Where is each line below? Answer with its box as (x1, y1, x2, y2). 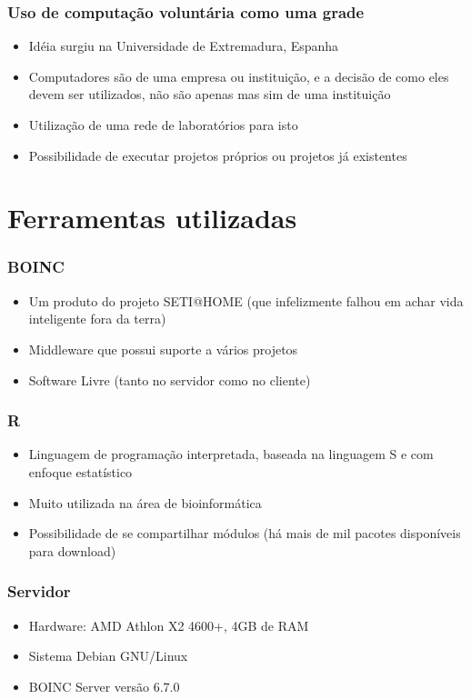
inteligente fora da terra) (28, 309, 166, 328)
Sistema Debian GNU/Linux (28, 646, 188, 665)
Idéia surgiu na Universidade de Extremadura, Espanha (28, 36, 339, 55)
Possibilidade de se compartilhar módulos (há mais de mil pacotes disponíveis (28, 524, 461, 543)
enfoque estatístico (28, 462, 133, 481)
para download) (28, 541, 116, 560)
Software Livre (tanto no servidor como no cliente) (28, 370, 311, 389)
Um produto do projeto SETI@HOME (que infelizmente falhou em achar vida (28, 291, 464, 310)
